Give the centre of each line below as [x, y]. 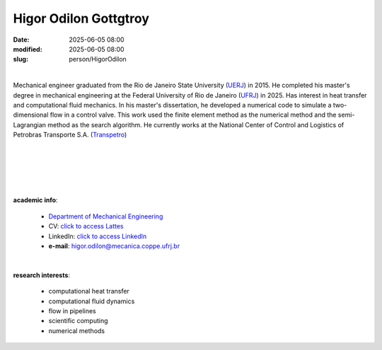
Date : [21, 40]
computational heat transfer [89, 291]
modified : [28, 49]
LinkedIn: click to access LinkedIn [98, 236]
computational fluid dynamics [92, 301]
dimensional [31, 115]
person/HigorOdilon [98, 59]
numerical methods [77, 331]
